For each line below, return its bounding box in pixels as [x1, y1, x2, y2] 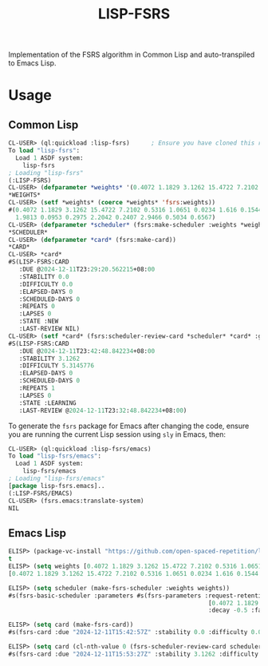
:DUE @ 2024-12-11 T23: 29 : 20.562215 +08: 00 [18, 265, 156, 274]
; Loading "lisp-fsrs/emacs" [8, 474, 105, 483]
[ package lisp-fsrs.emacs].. [8, 482, 105, 490]
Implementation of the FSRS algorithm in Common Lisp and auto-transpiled [8, 50, 255, 60]
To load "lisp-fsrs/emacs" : [8, 452, 102, 460]
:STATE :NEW [18, 317, 59, 326]
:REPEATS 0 [18, 303, 56, 311]
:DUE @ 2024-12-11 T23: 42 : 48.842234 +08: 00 [18, 347, 156, 355]
